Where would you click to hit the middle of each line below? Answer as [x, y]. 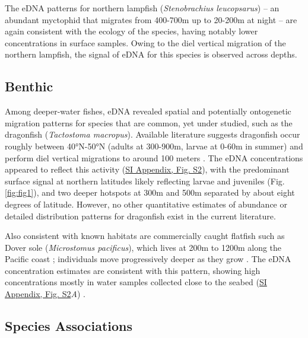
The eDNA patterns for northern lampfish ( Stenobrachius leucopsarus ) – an [142, 8]
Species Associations [69, 326]
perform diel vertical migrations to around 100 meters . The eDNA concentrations [154, 157]
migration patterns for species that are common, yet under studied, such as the [149, 122]
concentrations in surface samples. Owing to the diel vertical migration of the [145, 42]
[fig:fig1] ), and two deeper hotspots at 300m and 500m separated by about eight [150, 192]
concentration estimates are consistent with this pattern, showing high [133, 270]
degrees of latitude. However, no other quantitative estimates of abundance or [146, 204]
